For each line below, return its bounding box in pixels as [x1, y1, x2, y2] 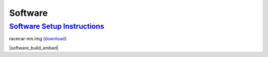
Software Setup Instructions [9, 22, 104, 31]
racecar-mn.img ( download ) [9, 36, 67, 42]
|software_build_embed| [9, 45, 59, 51]
